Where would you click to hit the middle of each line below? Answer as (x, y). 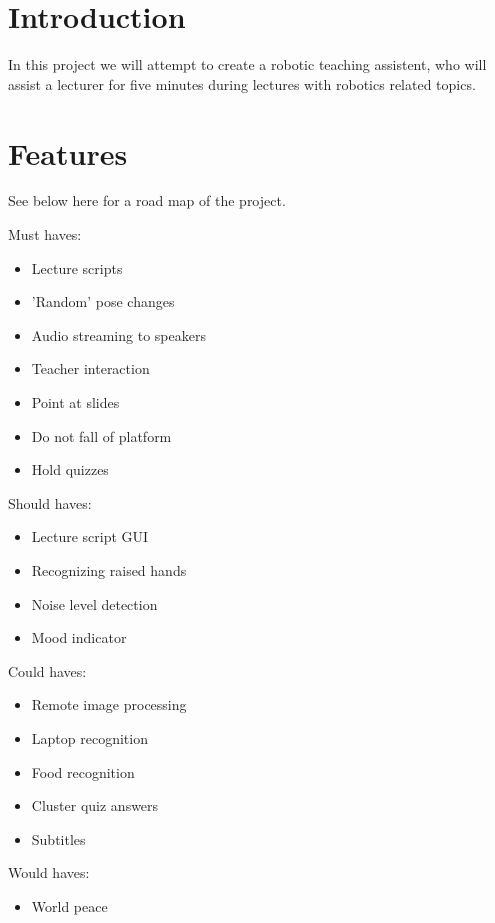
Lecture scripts (77, 267)
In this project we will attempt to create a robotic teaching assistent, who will (247, 64)
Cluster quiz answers (95, 805)
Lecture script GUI (90, 536)
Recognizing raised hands (109, 569)
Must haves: (45, 234)
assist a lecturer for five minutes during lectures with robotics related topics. (242, 83)
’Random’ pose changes (103, 301)
